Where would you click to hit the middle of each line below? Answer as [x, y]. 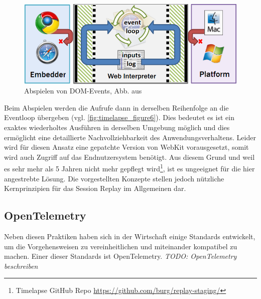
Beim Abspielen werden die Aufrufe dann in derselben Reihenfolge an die [116, 107]
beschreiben [21, 266]
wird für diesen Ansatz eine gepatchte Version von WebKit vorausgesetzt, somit [126, 147]
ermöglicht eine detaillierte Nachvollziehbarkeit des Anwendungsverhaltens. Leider [130, 137]
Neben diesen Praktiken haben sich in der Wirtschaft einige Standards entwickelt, [130, 236]
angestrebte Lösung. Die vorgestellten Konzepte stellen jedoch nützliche [114, 178]
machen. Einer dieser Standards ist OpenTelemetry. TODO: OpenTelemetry [120, 256]
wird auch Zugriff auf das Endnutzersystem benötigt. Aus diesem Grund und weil [129, 157]
